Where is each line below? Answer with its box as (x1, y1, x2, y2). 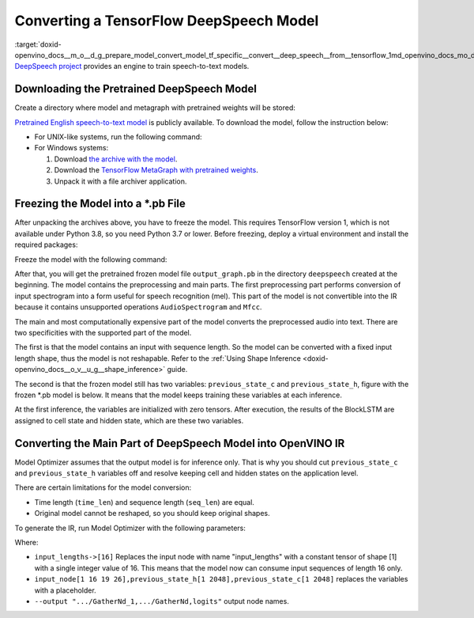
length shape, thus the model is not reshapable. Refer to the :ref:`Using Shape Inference (14, 353, 302, 363)
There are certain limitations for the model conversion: (14, 483, 192, 492)
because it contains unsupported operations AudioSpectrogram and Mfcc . (14, 302, 262, 312)
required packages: (14, 240, 78, 249)
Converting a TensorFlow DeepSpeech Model (14, 12, 319, 29)
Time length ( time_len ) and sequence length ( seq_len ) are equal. (34, 497, 254, 506)
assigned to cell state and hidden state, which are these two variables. (14, 415, 244, 425)
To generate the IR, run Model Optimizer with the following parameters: (14, 523, 246, 533)
